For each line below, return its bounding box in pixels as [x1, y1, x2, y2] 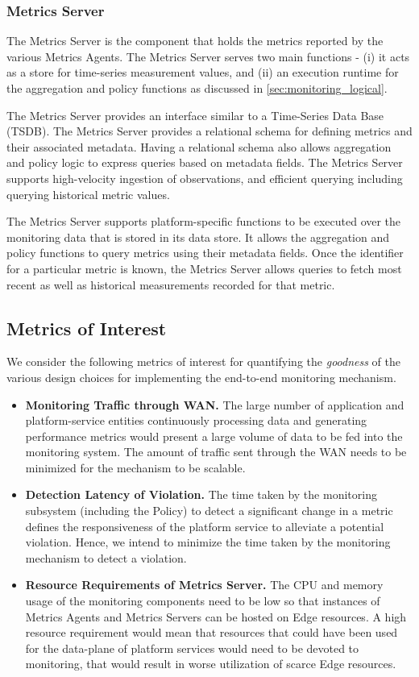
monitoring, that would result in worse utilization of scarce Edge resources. [25, 655, 396, 672]
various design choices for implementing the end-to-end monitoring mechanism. [6, 368, 396, 385]
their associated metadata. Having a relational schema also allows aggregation [6, 138, 392, 155]
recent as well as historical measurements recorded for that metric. [6, 276, 335, 293]
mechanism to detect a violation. [25, 549, 187, 566]
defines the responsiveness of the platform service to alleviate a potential [25, 517, 384, 534]
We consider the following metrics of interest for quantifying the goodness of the [6, 353, 400, 370]
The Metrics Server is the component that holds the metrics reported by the [6, 32, 384, 49]
